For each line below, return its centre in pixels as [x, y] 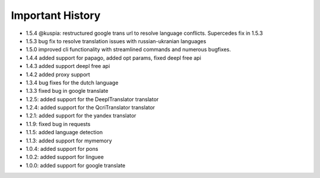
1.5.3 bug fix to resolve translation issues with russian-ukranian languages [116, 41]
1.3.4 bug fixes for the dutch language [72, 82]
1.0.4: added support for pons [62, 149]
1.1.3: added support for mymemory [69, 140]
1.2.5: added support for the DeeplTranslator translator [92, 99]
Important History [56, 15]
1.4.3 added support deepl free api [68, 66]
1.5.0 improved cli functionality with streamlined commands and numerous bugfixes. [128, 50]
